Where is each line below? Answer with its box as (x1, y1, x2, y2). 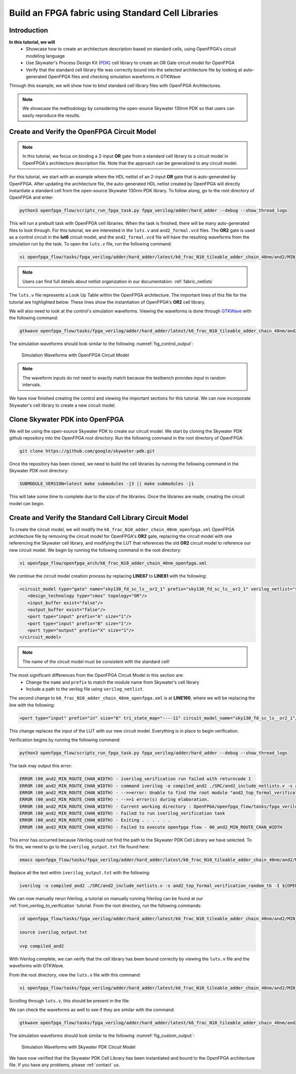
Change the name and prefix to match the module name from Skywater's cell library (26, 679, 199, 685)
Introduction (9, 26, 48, 35)
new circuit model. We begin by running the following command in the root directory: (9, 547, 182, 553)
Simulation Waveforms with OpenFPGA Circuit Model (21, 352, 129, 358)
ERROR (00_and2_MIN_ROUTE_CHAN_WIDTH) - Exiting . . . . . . (19, 817, 171, 823)
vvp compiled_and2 (19, 943, 64, 949)
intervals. (22, 381, 41, 387)
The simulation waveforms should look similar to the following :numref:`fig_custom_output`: (9, 1033, 194, 1039)
